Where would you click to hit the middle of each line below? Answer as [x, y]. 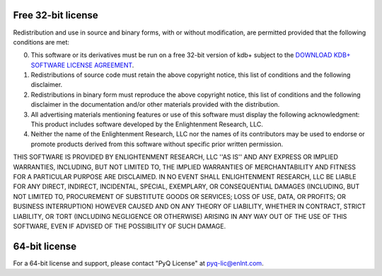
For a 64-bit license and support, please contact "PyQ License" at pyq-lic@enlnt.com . [139, 263]
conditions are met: [41, 42]
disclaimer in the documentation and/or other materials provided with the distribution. [155, 104]
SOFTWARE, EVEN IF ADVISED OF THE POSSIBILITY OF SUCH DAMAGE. [120, 226]
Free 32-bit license [56, 15]
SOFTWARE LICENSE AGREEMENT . [82, 65]
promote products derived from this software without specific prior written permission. [157, 144]
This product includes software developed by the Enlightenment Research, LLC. [147, 124]
